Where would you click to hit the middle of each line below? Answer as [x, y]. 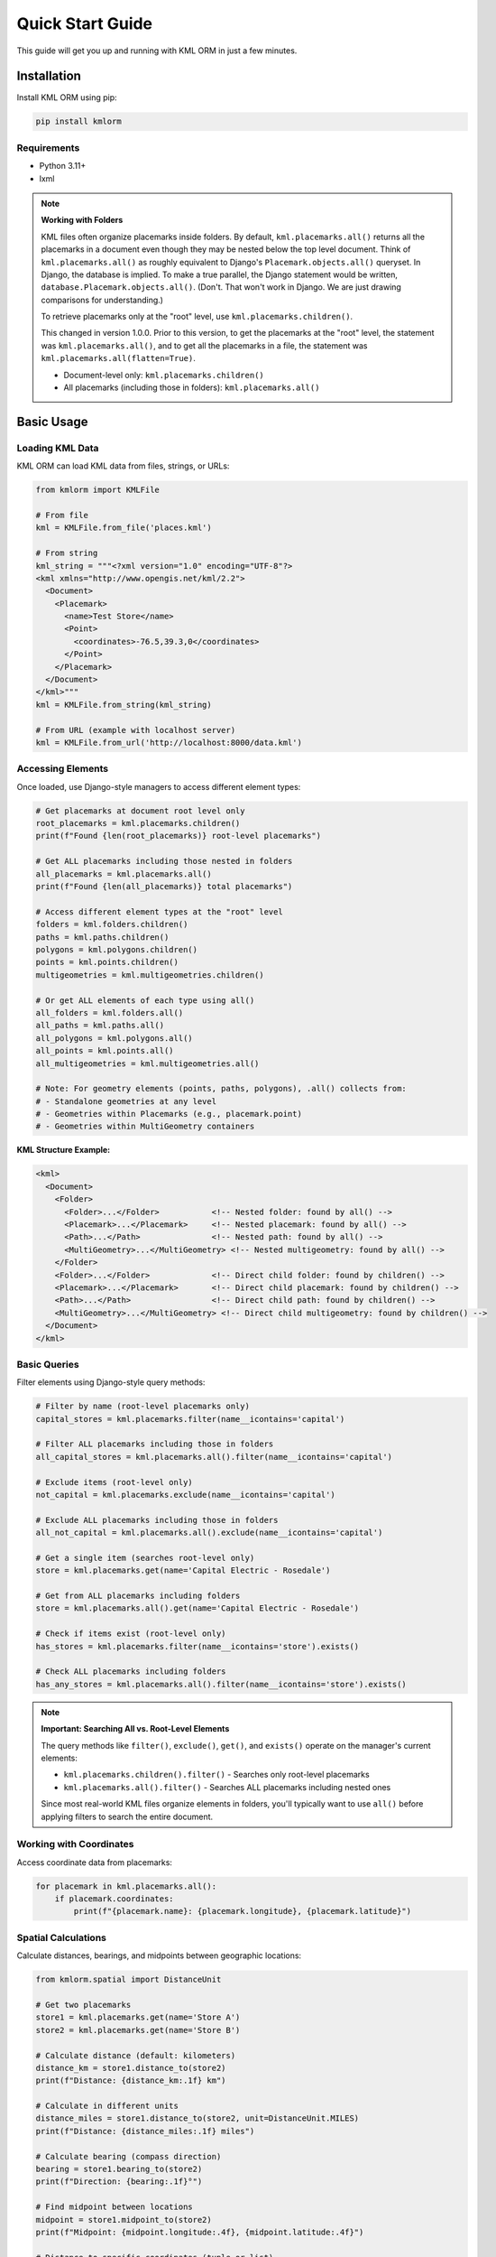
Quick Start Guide [85, 23]
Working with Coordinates [75, 1844]
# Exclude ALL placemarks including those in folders [157, 1520]
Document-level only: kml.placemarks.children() [164, 375]
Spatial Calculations [62, 1937]
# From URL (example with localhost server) [136, 730]
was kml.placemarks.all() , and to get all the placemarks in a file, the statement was [204, 345]
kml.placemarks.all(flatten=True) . [118, 358]
